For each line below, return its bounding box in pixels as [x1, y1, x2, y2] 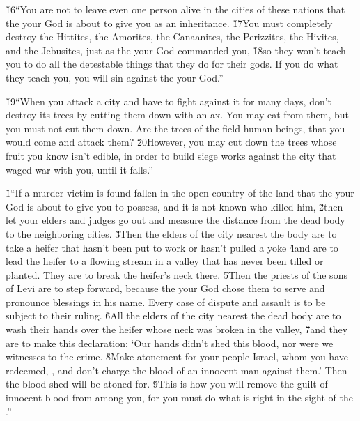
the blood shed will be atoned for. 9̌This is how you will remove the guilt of [6, 376, 328, 391]
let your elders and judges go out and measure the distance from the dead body [6, 213, 345, 227]
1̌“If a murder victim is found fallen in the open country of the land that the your [6, 185, 354, 200]
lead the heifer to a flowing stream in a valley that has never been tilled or [6, 254, 324, 268]
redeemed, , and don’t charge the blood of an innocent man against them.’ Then [6, 362, 347, 377]
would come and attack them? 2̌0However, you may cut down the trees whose [6, 135, 337, 149]
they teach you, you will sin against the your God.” [6, 70, 224, 84]
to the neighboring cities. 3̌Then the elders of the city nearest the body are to [6, 226, 337, 240]
